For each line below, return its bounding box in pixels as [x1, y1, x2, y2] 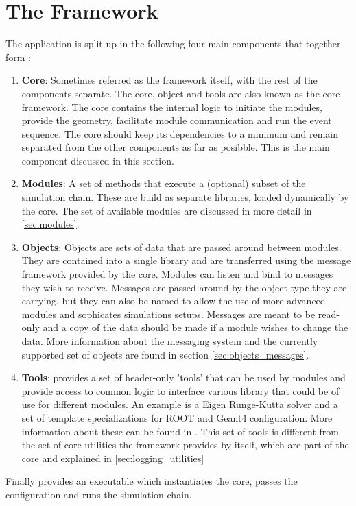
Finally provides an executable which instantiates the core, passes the [5, 474, 298, 488]
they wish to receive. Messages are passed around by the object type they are [21, 280, 347, 294]
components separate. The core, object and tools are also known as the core [21, 86, 340, 100]
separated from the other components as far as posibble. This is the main [21, 140, 330, 154]
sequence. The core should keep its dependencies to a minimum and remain [21, 126, 338, 141]
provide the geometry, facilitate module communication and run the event [21, 113, 332, 128]
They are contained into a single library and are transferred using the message [21, 253, 351, 267]
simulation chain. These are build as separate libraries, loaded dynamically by [21, 190, 349, 204]
